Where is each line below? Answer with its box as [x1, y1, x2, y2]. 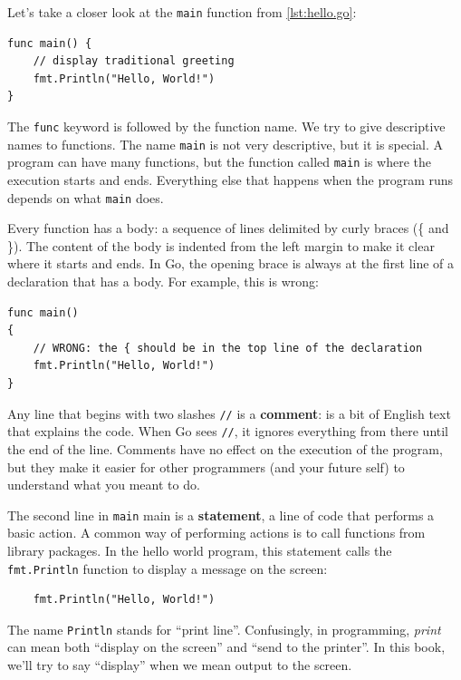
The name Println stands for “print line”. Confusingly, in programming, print [7, 619, 441, 638]
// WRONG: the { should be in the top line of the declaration [33, 341, 423, 355]
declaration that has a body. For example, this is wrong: [7, 272, 319, 291]
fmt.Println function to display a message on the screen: [7, 559, 328, 578]
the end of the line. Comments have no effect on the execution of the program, [7, 439, 443, 458]
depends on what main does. [7, 188, 164, 207]
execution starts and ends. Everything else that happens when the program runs [7, 170, 454, 189]
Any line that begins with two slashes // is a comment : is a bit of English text [7, 403, 451, 423]
